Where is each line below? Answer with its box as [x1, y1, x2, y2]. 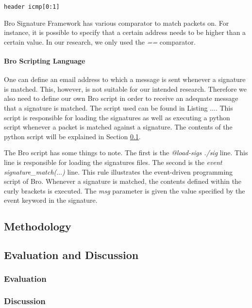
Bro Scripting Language [4, 55, 85, 65]
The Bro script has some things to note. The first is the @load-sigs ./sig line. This [4, 147, 248, 158]
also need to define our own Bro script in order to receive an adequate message [4, 93, 238, 103]
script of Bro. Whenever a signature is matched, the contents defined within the [4, 176, 242, 186]
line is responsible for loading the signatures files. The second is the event [4, 157, 222, 167]
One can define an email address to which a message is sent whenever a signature [4, 74, 246, 84]
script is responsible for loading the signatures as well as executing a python [4, 112, 230, 122]
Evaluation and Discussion [4, 247, 139, 262]
